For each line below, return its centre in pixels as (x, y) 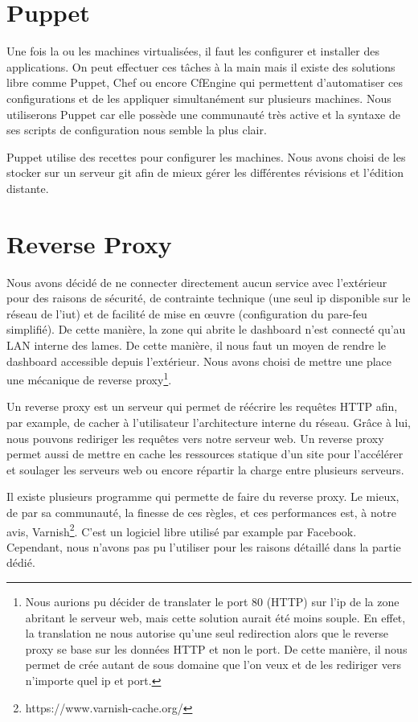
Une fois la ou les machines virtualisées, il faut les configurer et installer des (193, 51)
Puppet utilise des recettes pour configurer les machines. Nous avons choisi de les (206, 156)
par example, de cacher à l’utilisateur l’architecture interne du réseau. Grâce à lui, (209, 422)
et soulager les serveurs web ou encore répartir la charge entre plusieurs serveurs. (205, 469)
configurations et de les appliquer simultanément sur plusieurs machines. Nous (199, 98)
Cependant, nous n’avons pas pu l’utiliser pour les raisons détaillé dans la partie (204, 546)
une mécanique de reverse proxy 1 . (89, 378)
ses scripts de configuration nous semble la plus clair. (137, 130)
